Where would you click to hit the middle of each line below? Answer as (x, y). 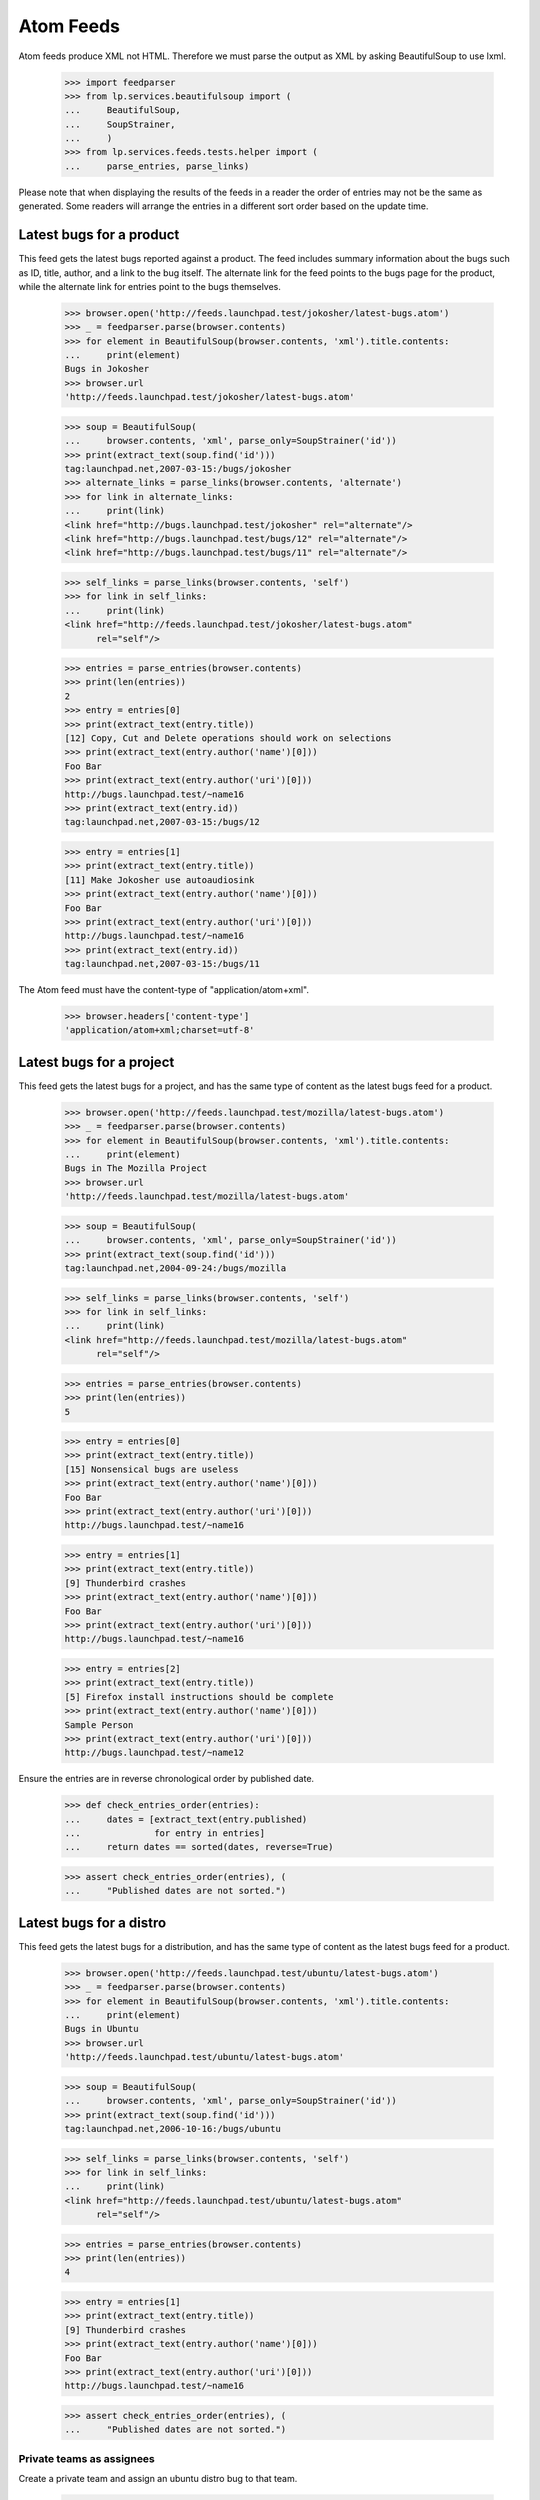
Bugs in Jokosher (107, 369)
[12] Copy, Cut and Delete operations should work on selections (228, 738)
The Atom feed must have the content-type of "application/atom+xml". (164, 990)
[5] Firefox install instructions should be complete (199, 1696)
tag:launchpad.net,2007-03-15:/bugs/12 (162, 822)
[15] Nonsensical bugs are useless (151, 1469)
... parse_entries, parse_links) (157, 166)
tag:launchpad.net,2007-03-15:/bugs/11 (162, 964)
